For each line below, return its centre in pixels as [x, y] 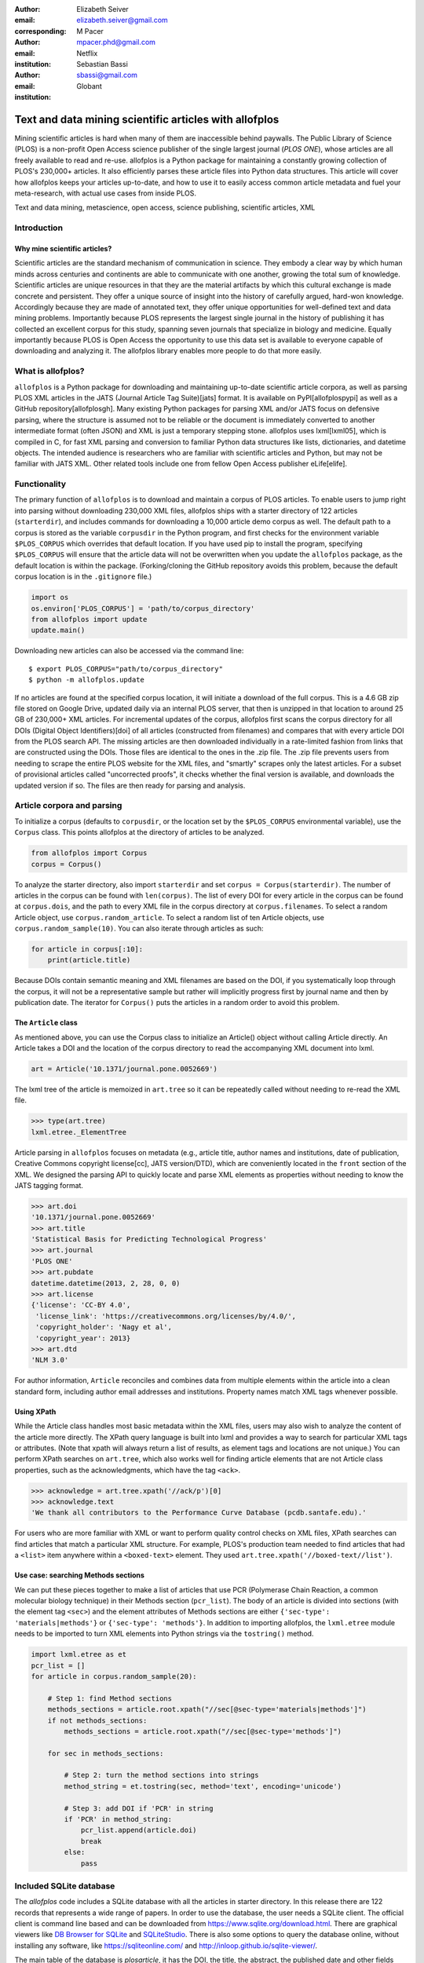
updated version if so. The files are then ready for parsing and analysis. [130, 785]
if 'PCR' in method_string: [118, 1819]
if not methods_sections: [97, 1720]
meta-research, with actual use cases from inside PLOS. [105, 193]
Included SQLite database [65, 1886]
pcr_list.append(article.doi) [139, 1830]
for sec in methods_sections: [106, 1753]
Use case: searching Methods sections [80, 1575]
